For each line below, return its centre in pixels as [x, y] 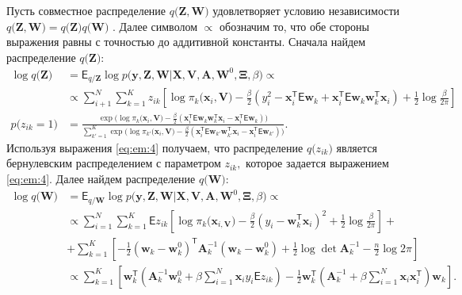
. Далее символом [155, 26]
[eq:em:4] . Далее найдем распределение [101, 178]
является [357, 147]
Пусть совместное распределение [86, 10]
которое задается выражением [317, 163]
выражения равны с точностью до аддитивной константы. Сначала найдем [186, 42]
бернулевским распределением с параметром [114, 163]
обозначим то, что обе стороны [294, 26]
